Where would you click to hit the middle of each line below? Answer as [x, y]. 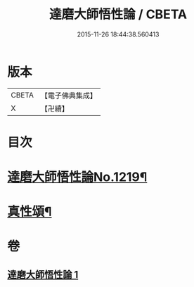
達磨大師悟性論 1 [43, 274]
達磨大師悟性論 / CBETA [118, 14]
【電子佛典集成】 [69, 95]
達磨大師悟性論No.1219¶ [77, 177]
